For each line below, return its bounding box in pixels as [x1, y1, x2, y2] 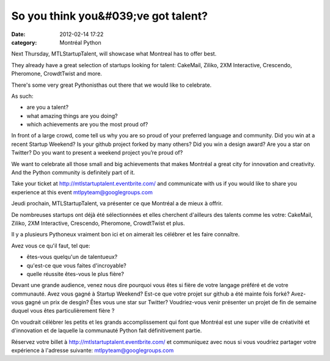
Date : [11, 31, 26, 38]
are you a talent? [26, 104, 69, 111]
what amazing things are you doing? [26, 112, 119, 119]
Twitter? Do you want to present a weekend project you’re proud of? [11, 149, 183, 156]
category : [11, 38, 37, 46]
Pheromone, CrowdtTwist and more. [11, 70, 102, 78]
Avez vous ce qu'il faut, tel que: [11, 242, 91, 249]
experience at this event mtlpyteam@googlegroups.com [11, 188, 153, 195]
